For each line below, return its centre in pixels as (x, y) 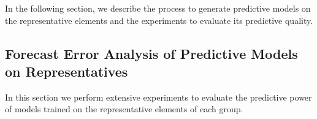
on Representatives (67, 71)
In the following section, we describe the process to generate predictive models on (158, 8)
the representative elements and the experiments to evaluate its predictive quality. (159, 20)
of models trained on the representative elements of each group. (124, 109)
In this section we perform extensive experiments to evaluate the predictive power (158, 97)
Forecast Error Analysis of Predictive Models (151, 53)
